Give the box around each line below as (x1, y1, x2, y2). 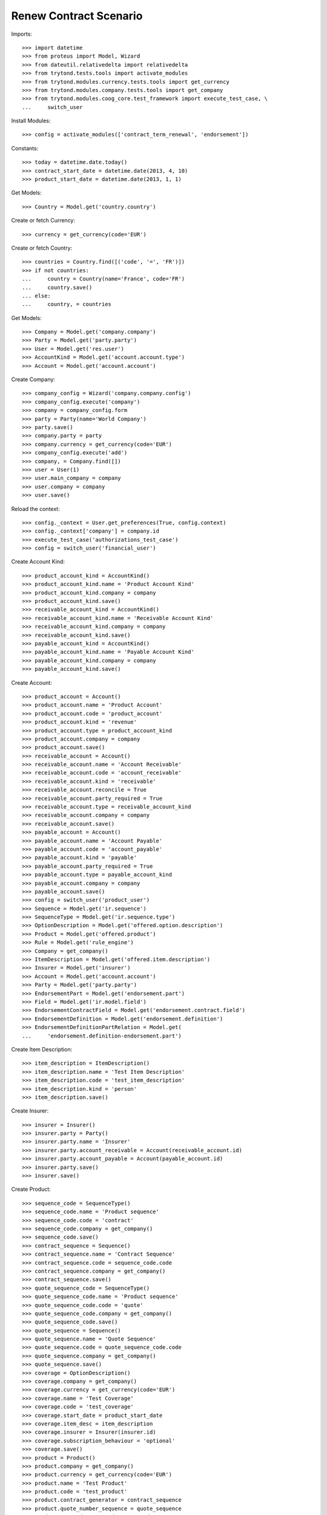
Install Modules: (11, 117, 51, 124)
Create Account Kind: (11, 558, 65, 565)
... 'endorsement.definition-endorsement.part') (22, 1032, 182, 1039)
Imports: (11, 30, 33, 38)
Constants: (11, 144, 39, 151)
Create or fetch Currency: (11, 217, 76, 224)
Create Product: (11, 1185, 51, 1193)
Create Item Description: (11, 1045, 73, 1053)
